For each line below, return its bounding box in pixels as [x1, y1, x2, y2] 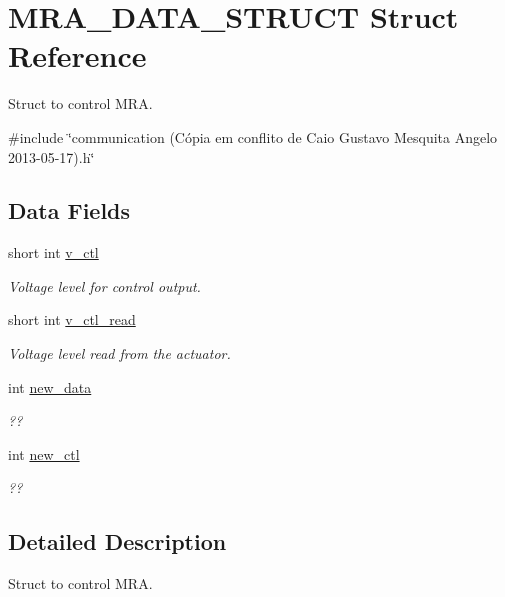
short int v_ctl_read [8, 309, 136, 330]
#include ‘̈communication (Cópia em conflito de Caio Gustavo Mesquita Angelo [8, 126, 498, 147]
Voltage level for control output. [8, 275, 201, 296]
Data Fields [8, 195, 131, 226]
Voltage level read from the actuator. [8, 343, 231, 364]
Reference [8, 35, 147, 76]
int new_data [8, 376, 92, 397]
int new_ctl [8, 443, 80, 464]
